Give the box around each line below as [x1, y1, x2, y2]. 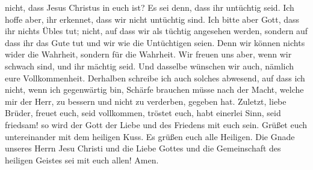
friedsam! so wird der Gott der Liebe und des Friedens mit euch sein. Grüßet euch [5, 118, 308, 130]
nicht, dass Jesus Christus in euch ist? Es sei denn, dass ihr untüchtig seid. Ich [5, 1, 294, 13]
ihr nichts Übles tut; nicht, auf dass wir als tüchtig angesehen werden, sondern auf [5, 25, 308, 37]
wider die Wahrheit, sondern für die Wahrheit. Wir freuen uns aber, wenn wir [5, 48, 292, 60]
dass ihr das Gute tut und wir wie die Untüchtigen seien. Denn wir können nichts [5, 36, 305, 48]
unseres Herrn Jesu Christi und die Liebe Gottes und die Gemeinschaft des [5, 142, 281, 154]
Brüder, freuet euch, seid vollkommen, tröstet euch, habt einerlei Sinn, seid [5, 107, 281, 119]
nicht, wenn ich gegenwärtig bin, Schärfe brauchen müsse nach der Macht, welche [5, 83, 304, 96]
